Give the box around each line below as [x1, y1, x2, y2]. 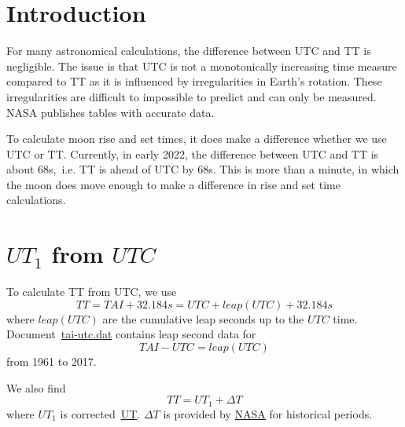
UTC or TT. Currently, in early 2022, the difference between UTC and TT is [6, 145, 379, 162]
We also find [6, 379, 66, 396]
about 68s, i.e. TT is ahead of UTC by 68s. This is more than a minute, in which [6, 161, 399, 177]
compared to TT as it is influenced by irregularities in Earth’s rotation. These [6, 73, 382, 89]
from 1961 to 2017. [6, 352, 97, 369]
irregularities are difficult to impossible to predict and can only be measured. [6, 88, 377, 104]
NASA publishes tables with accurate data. [6, 104, 215, 120]
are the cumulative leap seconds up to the [102, 310, 304, 327]
